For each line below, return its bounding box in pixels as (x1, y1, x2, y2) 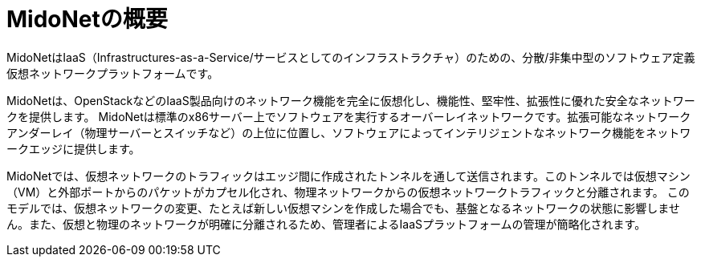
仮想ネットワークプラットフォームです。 (6, 66, 219, 80)
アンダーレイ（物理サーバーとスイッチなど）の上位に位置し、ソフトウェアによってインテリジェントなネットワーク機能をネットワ (6, 125, 691, 140)
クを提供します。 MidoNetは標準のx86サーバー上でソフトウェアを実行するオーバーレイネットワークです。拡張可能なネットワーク (6, 109, 691, 123)
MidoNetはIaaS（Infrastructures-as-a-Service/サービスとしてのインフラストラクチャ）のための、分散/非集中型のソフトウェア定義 (6, 50, 695, 64)
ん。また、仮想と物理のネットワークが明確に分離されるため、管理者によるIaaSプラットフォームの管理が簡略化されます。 (6, 216, 646, 231)
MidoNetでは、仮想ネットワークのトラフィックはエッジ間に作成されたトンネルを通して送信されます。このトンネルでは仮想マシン (6, 168, 691, 183)
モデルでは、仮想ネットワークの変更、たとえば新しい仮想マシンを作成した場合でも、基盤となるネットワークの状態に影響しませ (6, 200, 680, 215)
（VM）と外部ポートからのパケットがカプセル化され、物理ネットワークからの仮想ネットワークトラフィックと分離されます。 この (6, 184, 690, 199)
